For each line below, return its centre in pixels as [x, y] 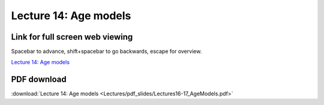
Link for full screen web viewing [72, 37]
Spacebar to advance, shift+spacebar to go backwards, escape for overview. [106, 52]
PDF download [39, 79]
